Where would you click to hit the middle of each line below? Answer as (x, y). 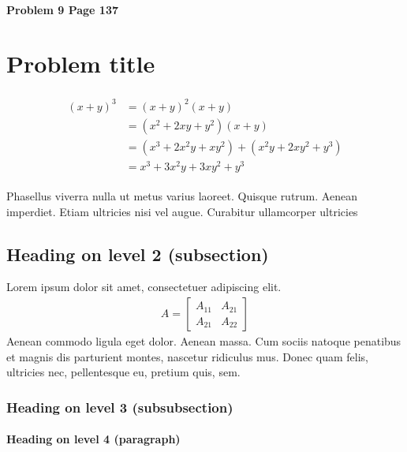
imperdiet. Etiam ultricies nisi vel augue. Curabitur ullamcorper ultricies (182, 211)
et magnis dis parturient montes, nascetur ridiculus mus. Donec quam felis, (187, 356)
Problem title (81, 64)
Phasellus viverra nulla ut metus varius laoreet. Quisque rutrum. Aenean (182, 196)
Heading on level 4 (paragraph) (93, 439)
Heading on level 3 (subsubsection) (120, 407)
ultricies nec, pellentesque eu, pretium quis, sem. (123, 372)
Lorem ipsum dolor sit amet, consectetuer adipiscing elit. (144, 287)
